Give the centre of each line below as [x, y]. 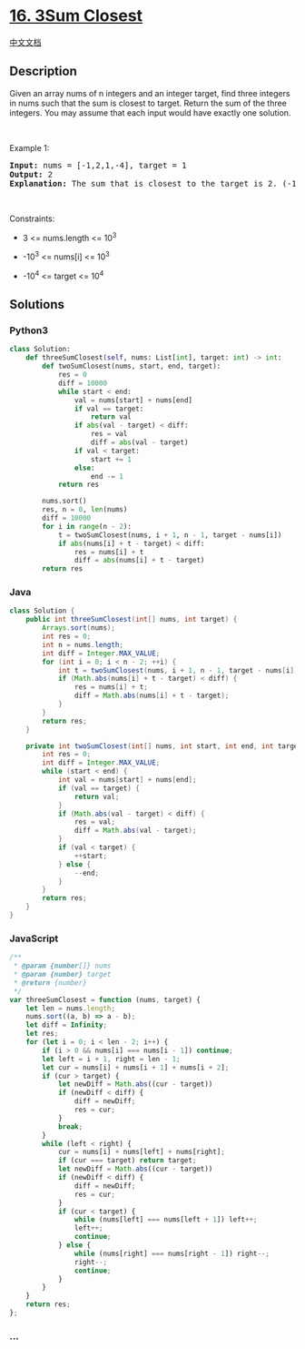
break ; [70, 1126]
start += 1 [111, 459]
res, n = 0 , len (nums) [85, 510]
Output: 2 [31, 174]
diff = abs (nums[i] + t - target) [139, 561]
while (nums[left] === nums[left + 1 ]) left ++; [166, 1220]
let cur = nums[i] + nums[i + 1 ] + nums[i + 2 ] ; [136, 1067]
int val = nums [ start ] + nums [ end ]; [127, 780]
